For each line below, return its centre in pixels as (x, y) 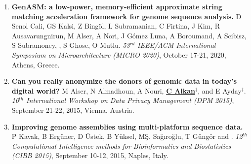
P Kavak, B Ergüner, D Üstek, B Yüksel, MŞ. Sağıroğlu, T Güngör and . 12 (127, 136)
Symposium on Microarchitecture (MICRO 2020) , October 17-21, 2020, (119, 54)
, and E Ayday (220, 90)
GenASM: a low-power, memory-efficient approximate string (117, 6)
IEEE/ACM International (177, 45)
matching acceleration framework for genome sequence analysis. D (126, 16)
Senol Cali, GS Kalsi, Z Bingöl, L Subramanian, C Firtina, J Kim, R (116, 26)
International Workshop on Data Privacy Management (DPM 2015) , (130, 100)
